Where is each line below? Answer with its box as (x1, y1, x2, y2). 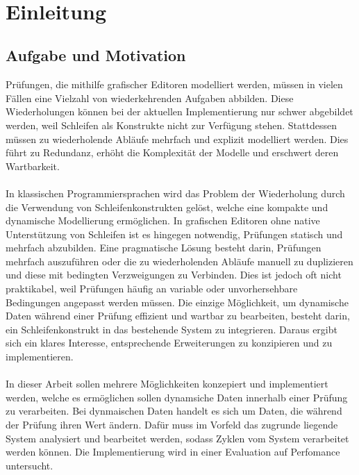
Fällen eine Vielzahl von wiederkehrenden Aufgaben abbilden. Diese (6, 90, 294, 105)
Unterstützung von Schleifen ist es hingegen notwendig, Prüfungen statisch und (6, 226, 343, 241)
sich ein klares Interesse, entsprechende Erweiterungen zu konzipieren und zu (6, 335, 333, 350)
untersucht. (6, 458, 53, 472)
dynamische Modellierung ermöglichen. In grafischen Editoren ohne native (6, 213, 320, 228)
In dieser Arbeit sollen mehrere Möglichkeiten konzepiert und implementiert (6, 376, 328, 391)
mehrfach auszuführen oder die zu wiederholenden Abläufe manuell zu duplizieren (6, 253, 353, 268)
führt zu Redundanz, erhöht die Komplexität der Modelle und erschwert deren (6, 145, 339, 160)
